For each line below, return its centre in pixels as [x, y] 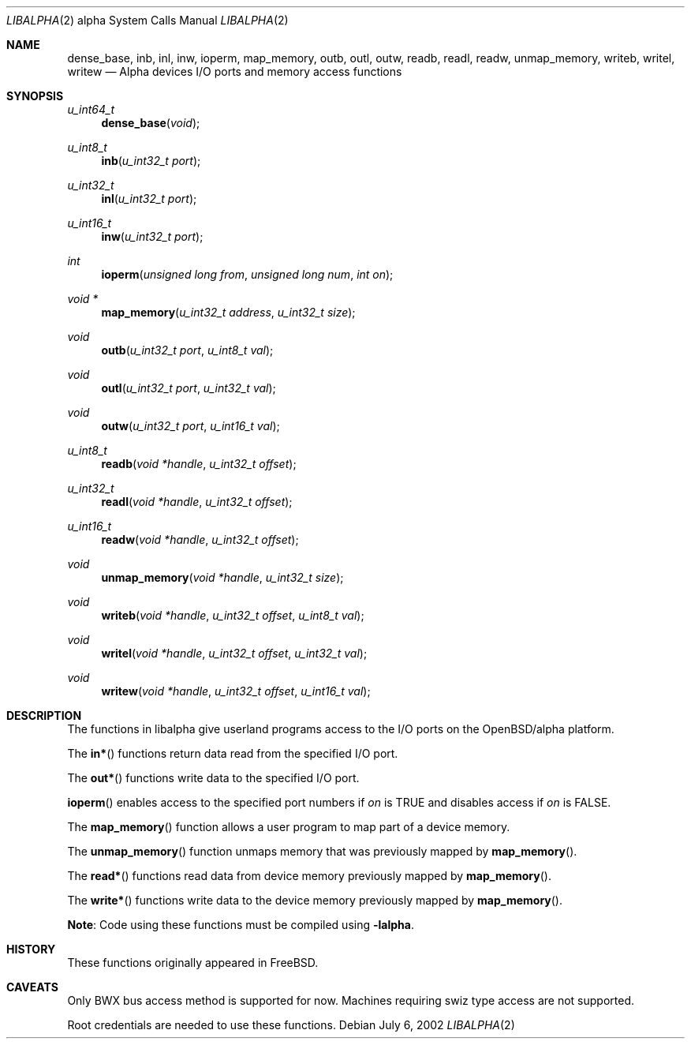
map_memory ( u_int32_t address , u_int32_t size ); [228, 312]
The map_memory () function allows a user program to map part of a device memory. [289, 827]
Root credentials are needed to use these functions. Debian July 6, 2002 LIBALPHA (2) [291, 1025]
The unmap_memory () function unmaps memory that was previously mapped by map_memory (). [322, 851]
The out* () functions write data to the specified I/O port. [213, 778]
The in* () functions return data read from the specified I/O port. [233, 753]
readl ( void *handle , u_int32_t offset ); [197, 502]
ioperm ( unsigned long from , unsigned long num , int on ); [247, 274]
